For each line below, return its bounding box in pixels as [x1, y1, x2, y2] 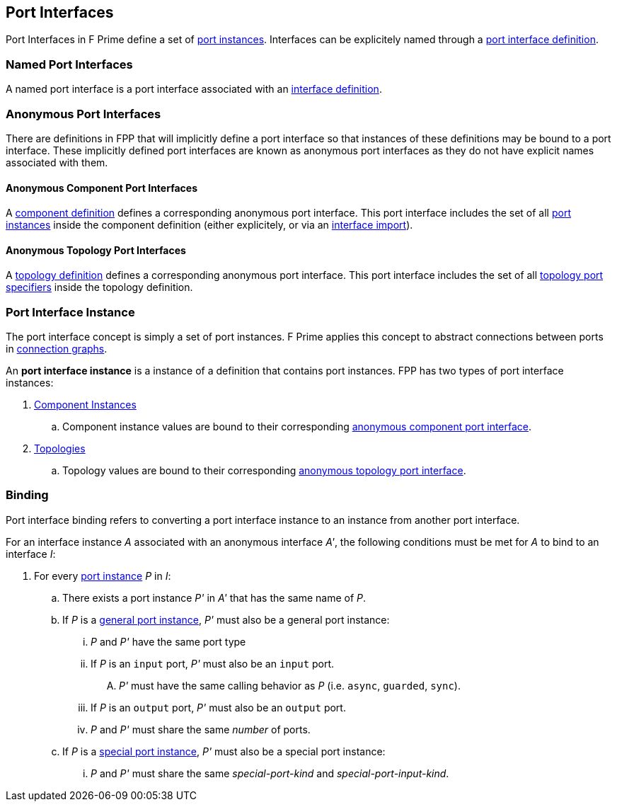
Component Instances [34, 399, 137, 411]
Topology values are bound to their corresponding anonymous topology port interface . [62, 464, 466, 477]
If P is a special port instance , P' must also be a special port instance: [62, 745, 386, 757]
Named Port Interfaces [6, 57, 133, 71]
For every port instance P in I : [34, 569, 171, 582]
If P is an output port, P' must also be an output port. [91, 701, 346, 714]
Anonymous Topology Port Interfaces [6, 244, 186, 256]
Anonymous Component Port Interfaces [6, 181, 197, 194]
